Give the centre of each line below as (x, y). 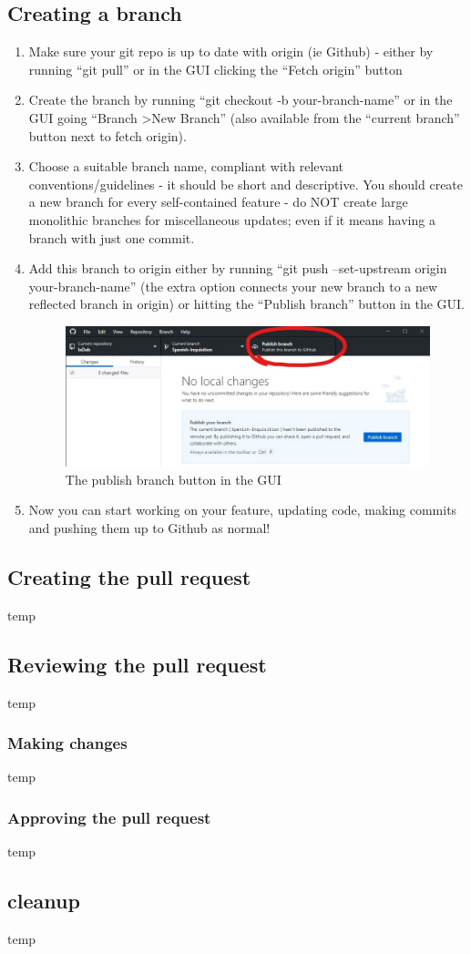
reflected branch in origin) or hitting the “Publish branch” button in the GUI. (246, 304)
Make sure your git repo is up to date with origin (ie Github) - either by (231, 51)
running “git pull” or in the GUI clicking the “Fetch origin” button (215, 69)
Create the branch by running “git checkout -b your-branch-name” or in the (241, 100)
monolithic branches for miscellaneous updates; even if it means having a (232, 219)
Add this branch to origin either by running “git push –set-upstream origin (238, 268)
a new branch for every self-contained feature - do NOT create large (218, 202)
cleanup (44, 901)
